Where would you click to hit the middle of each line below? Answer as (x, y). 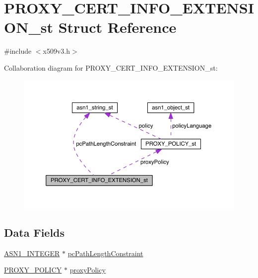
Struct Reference (117, 27)
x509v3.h (57, 51)
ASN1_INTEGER (32, 253)
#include (18, 51)
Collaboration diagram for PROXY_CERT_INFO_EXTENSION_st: (111, 67)
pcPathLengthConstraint (105, 253)
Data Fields (34, 232)
